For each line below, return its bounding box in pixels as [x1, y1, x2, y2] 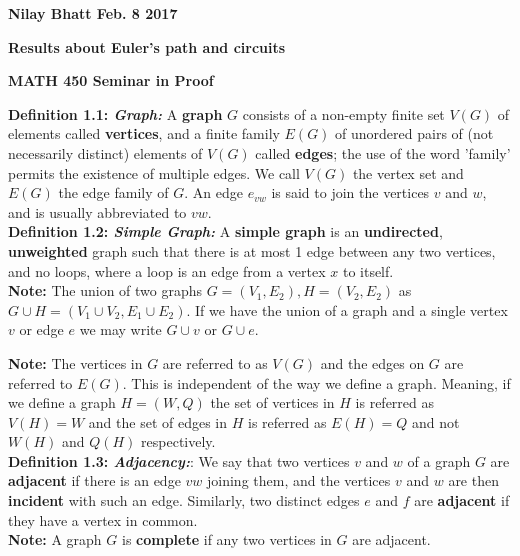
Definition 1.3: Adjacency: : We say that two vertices [8, 450, 350, 471]
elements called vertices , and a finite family [8, 123, 280, 144]
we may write [79, 319, 162, 340]
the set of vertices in [210, 392, 335, 413]
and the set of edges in [88, 411, 228, 432]
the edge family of [58, 182, 169, 203]
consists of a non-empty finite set [242, 103, 445, 124]
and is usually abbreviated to [8, 201, 187, 222]
